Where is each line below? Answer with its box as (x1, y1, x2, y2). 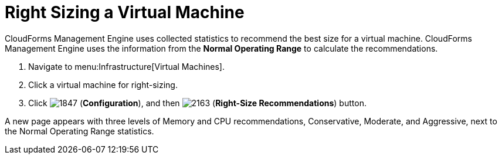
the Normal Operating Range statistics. (5, 126, 154, 136)
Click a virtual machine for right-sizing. (28, 79, 178, 90)
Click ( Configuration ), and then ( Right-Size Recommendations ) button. (28, 97, 367, 108)
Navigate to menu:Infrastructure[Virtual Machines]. (28, 61, 225, 72)
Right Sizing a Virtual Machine (5, 2, 245, 22)
